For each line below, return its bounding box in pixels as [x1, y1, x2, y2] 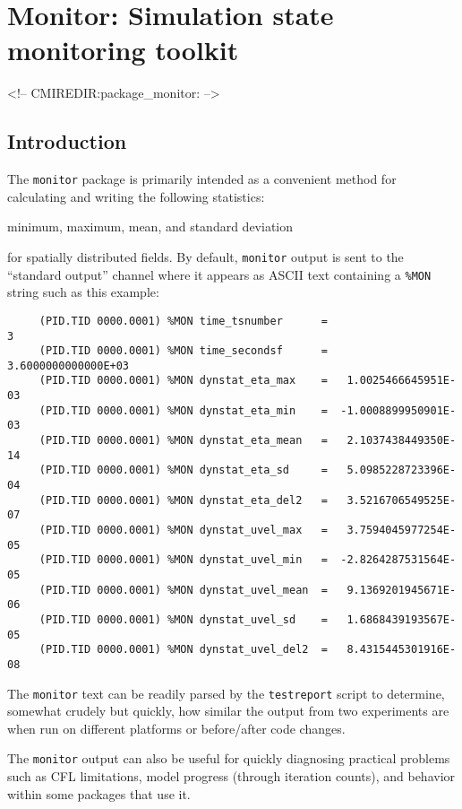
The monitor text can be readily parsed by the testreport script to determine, [7, 683, 445, 702]
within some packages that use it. [7, 784, 191, 803]
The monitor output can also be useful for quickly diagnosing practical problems [7, 749, 450, 768]
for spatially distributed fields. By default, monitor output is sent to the [7, 247, 404, 265]
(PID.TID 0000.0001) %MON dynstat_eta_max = [38, 374, 328, 387]
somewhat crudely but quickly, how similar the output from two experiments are [7, 701, 449, 720]
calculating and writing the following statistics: [7, 187, 265, 205]
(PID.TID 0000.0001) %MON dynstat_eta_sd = [38, 464, 328, 477]
